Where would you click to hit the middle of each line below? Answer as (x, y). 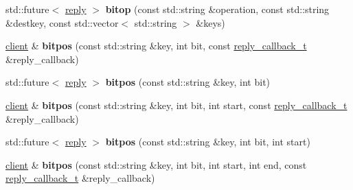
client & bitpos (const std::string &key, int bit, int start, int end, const (156, 164)
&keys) (210, 22)
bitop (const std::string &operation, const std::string (217, 9)
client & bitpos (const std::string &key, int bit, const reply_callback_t (156, 46)
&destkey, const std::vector (62, 22)
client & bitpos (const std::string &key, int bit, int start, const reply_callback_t (176, 105)
